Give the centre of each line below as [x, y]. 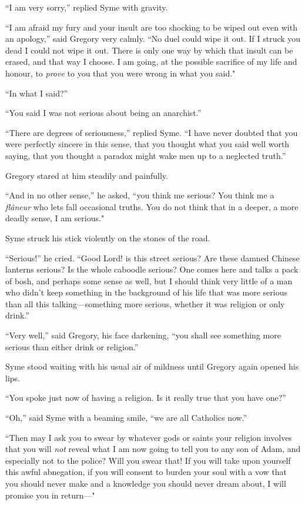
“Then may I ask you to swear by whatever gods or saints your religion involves [149, 437]
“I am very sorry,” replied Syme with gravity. [87, 7]
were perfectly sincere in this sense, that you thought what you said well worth [148, 144]
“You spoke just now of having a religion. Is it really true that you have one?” [146, 398]
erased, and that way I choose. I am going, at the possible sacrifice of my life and [151, 62]
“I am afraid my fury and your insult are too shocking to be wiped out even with [151, 27]
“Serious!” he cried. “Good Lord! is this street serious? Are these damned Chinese [152, 258]
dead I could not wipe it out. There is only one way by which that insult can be [149, 50]
